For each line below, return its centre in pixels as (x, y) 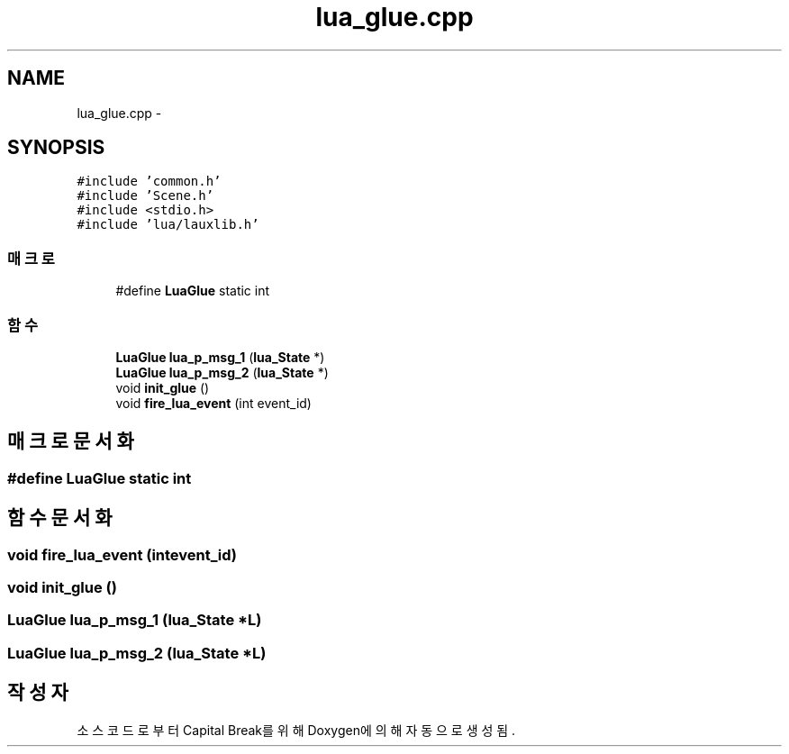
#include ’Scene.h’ (145, 196)
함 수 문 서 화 (60, 518)
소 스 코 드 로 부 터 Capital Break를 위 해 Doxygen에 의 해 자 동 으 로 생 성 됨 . (296, 730)
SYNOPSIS (56, 148)
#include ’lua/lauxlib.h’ (168, 225)
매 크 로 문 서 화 (71, 441)
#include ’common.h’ (149, 182)
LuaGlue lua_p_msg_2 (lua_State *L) (137, 653)
